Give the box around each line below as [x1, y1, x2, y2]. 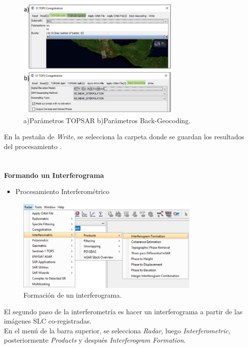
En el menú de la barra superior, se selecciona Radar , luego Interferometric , [4, 325, 230, 335]
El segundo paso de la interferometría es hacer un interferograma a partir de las [4, 306, 243, 316]
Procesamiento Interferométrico [15, 186, 109, 196]
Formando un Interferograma [4, 170, 104, 180]
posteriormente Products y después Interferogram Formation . [4, 335, 186, 345]
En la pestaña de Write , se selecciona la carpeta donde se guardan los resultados [4, 131, 245, 142]
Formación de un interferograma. [23, 290, 122, 300]
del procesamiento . [4, 141, 62, 151]
